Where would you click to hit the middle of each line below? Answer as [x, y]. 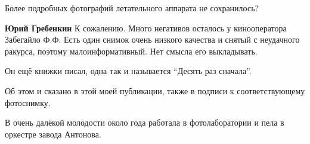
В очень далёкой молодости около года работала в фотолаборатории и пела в [145, 122]
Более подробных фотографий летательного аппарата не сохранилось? [132, 8]
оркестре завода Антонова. [53, 134]
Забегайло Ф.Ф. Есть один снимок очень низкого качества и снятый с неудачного [152, 39]
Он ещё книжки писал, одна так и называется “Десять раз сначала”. [128, 71]
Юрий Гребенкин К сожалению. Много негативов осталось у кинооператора [146, 28]
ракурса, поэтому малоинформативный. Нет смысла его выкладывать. [131, 51]
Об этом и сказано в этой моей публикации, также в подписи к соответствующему [155, 90]
